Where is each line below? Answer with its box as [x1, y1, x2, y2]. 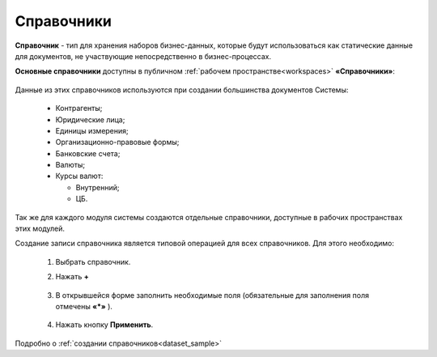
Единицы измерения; [55, 125, 129, 135]
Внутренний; [75, 182, 120, 192]
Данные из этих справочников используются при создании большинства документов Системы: [15, 85, 349, 95]
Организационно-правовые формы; [55, 138, 180, 147]
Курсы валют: [55, 171, 104, 181]
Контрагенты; [55, 104, 103, 113]
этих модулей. [15, 223, 65, 234]
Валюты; [55, 160, 86, 170]
